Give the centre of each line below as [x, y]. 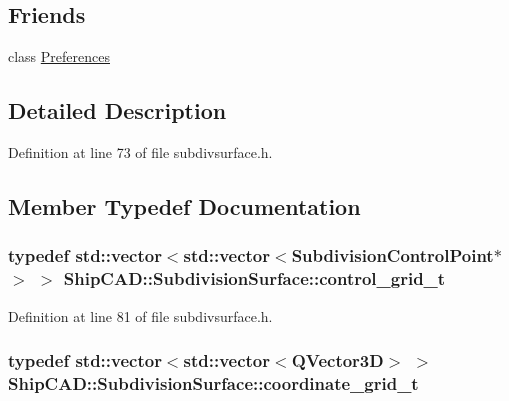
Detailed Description [117, 110]
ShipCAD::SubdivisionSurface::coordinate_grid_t [213, 382]
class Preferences [59, 56]
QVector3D [337, 360]
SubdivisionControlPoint [392, 255]
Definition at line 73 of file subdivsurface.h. [140, 152]
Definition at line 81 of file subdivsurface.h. [140, 315]
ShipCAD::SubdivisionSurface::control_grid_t [254, 278]
